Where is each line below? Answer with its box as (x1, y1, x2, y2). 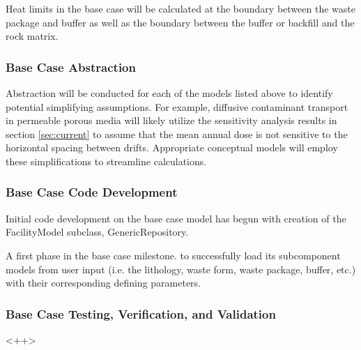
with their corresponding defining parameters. (6, 275, 201, 290)
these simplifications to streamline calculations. (6, 153, 207, 168)
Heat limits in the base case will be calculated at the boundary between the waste (6, 1, 355, 15)
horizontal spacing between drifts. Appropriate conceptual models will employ (6, 140, 338, 155)
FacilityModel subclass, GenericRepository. (6, 225, 189, 239)
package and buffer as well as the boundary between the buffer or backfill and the (6, 15, 355, 29)
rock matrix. (6, 29, 59, 43)
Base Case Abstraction (6, 58, 136, 75)
